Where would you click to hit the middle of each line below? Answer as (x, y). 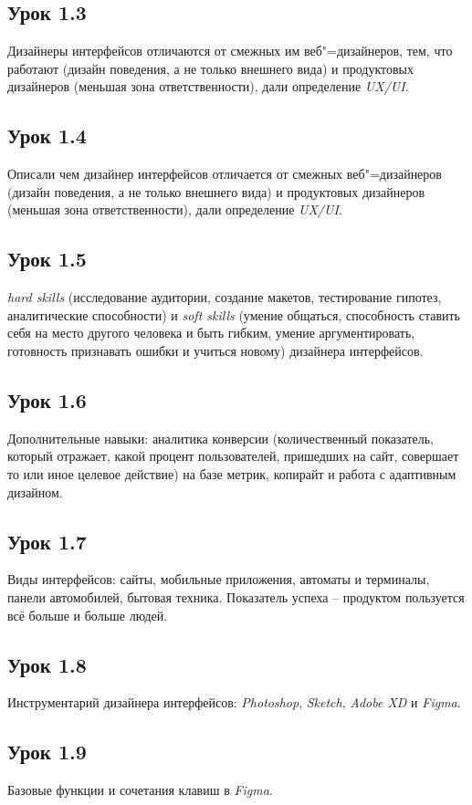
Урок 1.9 (47, 752)
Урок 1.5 (47, 259)
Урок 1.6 (47, 399)
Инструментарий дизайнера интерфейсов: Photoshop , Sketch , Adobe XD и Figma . (234, 702)
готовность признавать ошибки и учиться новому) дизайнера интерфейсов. (215, 350)
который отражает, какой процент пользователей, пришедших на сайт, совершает (233, 456)
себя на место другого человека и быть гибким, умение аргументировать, (211, 333)
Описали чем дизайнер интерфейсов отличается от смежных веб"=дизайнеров (225, 174)
